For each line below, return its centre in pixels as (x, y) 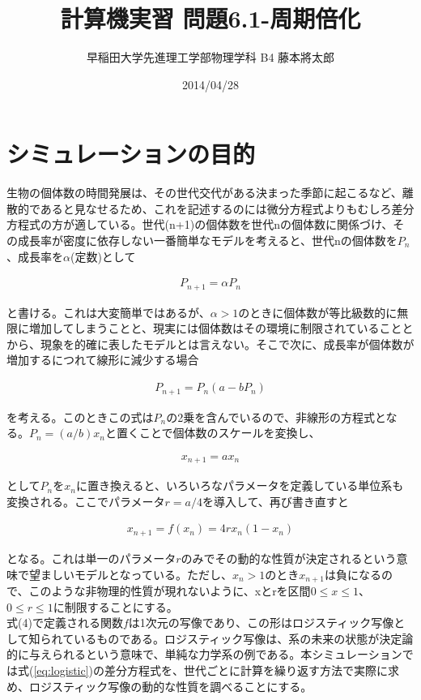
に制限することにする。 (115, 606)
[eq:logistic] (61, 670)
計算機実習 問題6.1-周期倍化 (210, 18)
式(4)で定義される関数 (65, 623)
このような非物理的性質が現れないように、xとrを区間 (170, 590)
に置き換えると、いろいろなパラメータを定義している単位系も (240, 485)
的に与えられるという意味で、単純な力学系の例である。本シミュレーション (204, 654)
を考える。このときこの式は (80, 417)
